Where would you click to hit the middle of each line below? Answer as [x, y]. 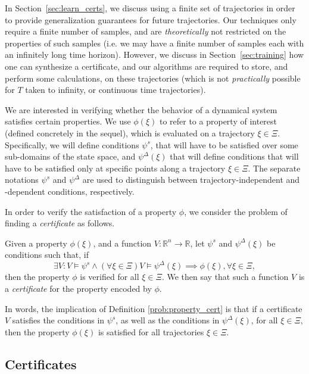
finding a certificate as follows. [60, 223]
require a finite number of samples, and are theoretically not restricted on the [146, 31]
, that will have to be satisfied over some [224, 144]
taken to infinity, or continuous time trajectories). [116, 90]
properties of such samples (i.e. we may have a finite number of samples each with [154, 43]
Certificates [41, 364]
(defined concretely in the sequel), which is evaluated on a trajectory [130, 133]
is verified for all [110, 277]
